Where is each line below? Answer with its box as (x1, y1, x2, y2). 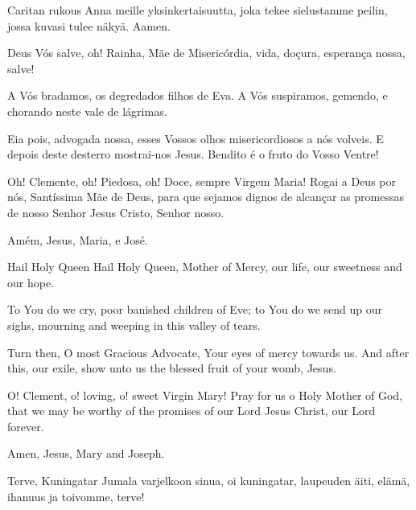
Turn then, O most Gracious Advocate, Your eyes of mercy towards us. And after (7, 343, 410, 360)
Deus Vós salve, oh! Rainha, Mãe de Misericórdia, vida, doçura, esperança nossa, (7, 44, 406, 61)
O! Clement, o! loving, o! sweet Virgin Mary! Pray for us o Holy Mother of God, (7, 386, 403, 403)
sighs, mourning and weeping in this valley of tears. (7, 316, 261, 333)
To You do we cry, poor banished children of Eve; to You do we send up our (7, 301, 383, 318)
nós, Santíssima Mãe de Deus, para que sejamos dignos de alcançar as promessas (7, 188, 405, 205)
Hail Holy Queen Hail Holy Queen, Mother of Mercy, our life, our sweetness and (7, 258, 402, 275)
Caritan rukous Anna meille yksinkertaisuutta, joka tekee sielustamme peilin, (7, 2, 388, 18)
